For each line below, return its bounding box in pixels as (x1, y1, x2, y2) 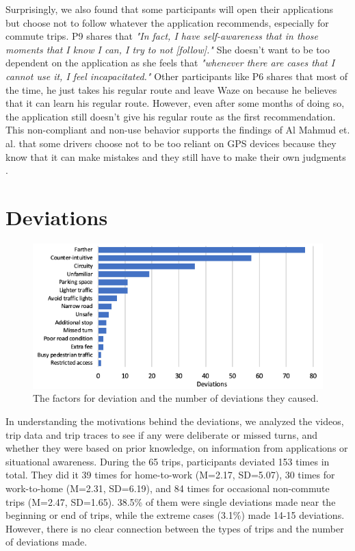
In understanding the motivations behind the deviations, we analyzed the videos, (5, 414, 344, 428)
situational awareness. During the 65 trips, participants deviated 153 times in (5, 454, 330, 468)
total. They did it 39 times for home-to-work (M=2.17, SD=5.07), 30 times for (5, 467, 335, 482)
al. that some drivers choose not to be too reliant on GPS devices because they (5, 136, 337, 150)
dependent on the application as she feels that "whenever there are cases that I (5, 55, 335, 70)
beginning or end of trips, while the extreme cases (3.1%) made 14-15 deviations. (5, 508, 345, 522)
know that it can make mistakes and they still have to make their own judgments (5, 149, 346, 164)
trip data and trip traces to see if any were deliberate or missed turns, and (5, 427, 318, 441)
